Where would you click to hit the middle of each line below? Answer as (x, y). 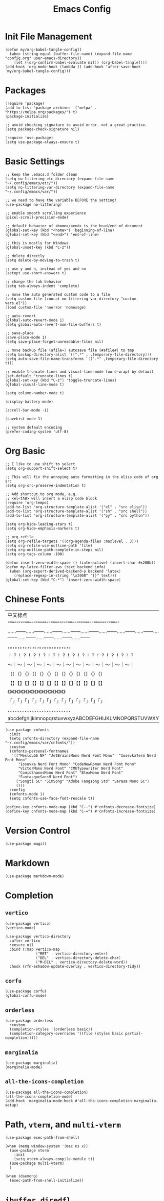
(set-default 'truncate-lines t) (39, 376)
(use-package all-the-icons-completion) (47, 1092)
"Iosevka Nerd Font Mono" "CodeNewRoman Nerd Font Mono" (77, 764)
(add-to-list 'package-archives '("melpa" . (51, 108)
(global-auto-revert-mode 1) (35, 320)
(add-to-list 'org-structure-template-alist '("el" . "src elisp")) (76, 507)
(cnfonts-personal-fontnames (39, 751)
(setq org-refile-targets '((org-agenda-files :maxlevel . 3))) (72, 541)
